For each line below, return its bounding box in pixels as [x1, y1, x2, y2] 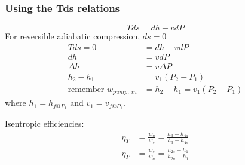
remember [68, 85, 105, 94]
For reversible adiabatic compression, [5, 30, 140, 42]
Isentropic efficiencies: [5, 117, 84, 130]
